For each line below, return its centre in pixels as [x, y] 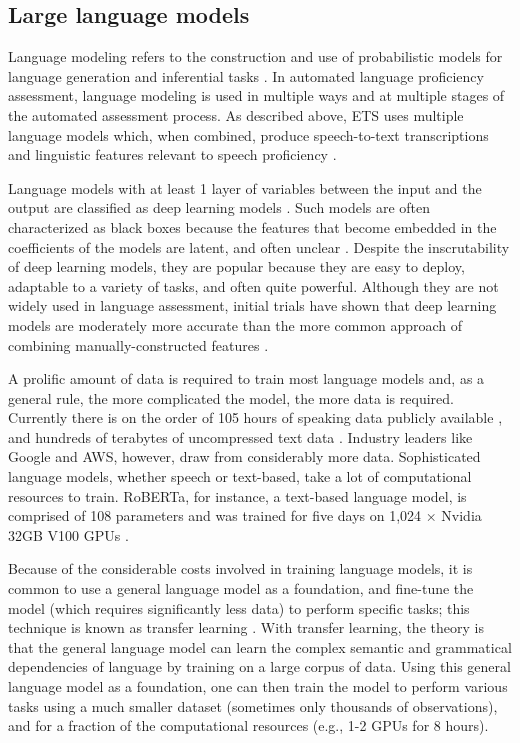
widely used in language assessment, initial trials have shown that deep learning [252, 305]
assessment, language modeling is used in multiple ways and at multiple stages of [256, 95]
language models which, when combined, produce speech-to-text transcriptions [248, 134]
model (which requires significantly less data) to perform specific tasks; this [239, 607]
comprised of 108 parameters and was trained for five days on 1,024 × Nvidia [245, 515]
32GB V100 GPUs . [68, 534]
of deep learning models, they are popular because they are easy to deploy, [236, 266]
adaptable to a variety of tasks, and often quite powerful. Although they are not [253, 285]
